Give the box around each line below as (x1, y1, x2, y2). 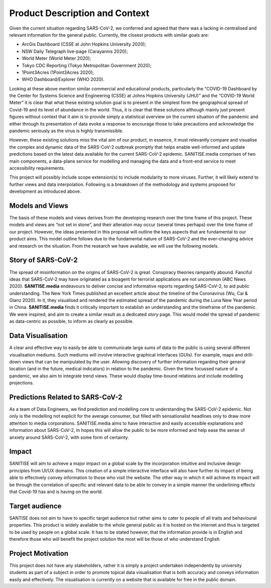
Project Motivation (9, 549, 69, 557)
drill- (243, 351, 254, 358)
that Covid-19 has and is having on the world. (9, 489, 103, 495)
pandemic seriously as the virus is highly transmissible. (9, 128, 123, 134)
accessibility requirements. (9, 165, 65, 171)
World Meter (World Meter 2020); (22, 55, 91, 61)
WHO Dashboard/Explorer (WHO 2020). (22, 76, 105, 82)
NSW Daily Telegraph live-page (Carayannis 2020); (22, 48, 128, 54)
